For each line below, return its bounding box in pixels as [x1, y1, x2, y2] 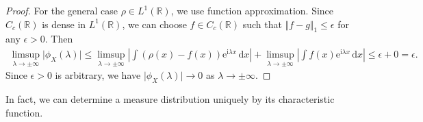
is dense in [42, 16, 86, 31]
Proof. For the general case [5, 3, 118, 17]
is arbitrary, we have [55, 68, 141, 82]
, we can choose [122, 16, 187, 31]
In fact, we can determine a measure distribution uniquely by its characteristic [5, 92, 335, 106]
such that [242, 16, 282, 31]
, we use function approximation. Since [170, 3, 334, 17]
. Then [44, 32, 73, 46]
